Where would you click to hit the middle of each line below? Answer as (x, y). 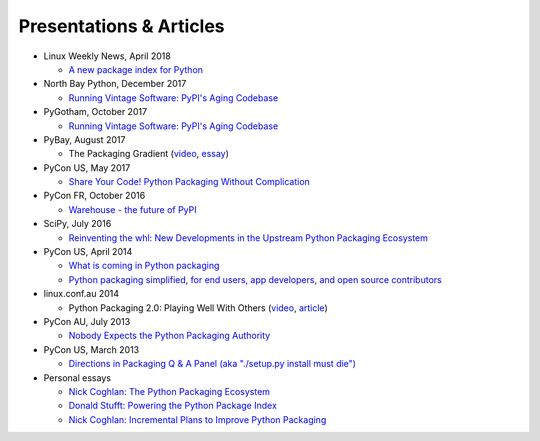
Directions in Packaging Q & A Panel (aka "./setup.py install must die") (212, 364)
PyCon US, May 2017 (87, 167)
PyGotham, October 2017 (95, 112)
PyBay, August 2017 (84, 139)
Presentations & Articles (121, 26)
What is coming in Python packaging (144, 266)
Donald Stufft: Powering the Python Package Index (172, 406)
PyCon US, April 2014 (88, 252)
